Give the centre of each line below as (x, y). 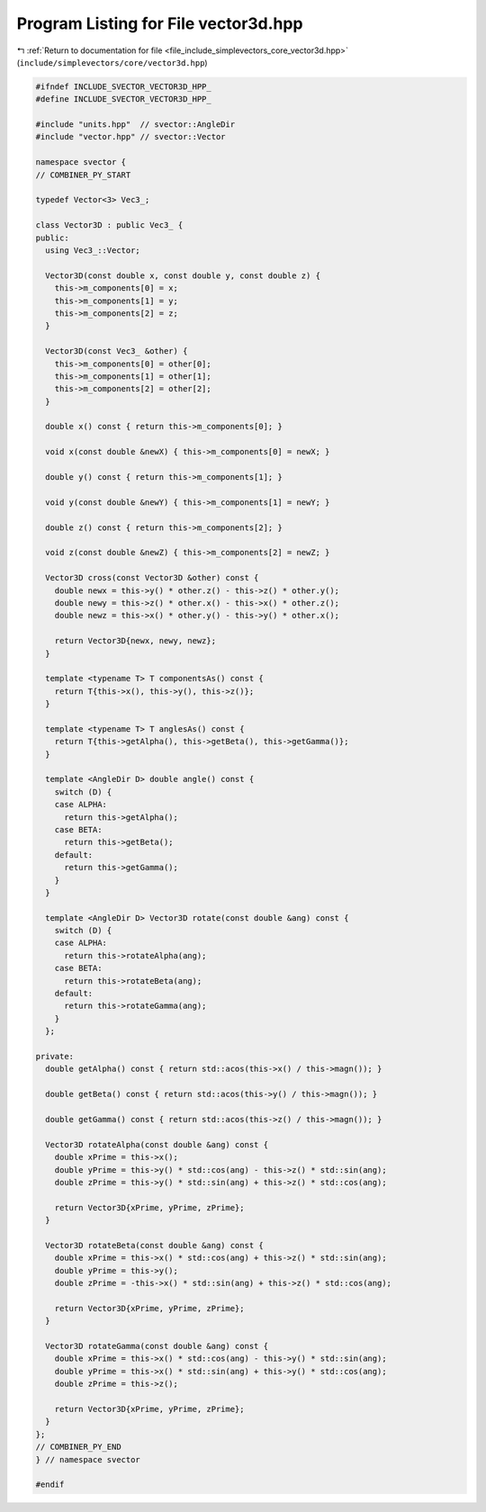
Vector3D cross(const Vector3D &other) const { (152, 578)
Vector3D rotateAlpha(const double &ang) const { (157, 1144)
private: (55, 1056)
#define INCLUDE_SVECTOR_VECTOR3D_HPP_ (123, 99)
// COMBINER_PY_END (78, 1447)
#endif (50, 1485)
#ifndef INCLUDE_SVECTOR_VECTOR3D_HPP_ (123, 86)
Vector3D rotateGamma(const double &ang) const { (157, 1346)
